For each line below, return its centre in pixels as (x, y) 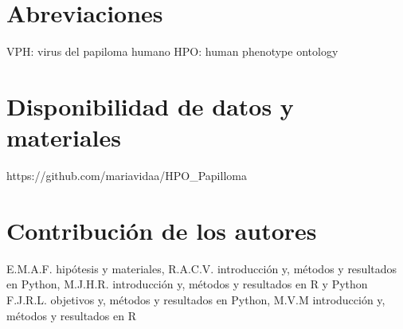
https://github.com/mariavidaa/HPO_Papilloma (127, 176)
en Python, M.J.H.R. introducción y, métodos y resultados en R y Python (187, 284)
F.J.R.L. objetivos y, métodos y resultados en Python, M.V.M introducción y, (196, 299)
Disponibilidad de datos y (150, 106)
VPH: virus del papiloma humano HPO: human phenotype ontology (172, 51)
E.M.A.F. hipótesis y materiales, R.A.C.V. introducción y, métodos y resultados (202, 268)
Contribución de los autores (162, 230)
